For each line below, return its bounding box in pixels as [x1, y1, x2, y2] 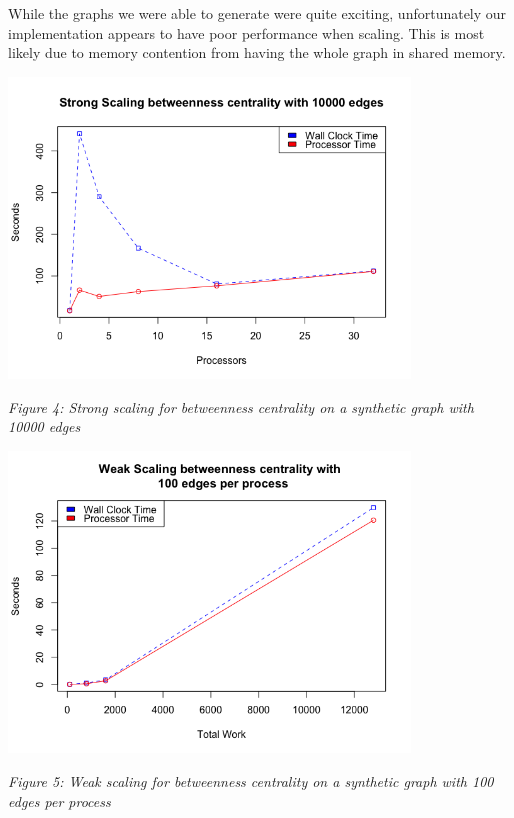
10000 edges [8, 416, 81, 437]
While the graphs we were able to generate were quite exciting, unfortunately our [8, 3, 507, 23]
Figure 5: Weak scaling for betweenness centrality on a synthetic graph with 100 [8, 770, 494, 791]
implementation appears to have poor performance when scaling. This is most [8, 22, 485, 43]
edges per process [8, 790, 111, 811]
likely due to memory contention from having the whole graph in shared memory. [8, 42, 506, 63]
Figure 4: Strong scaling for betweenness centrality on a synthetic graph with [8, 396, 474, 417]
